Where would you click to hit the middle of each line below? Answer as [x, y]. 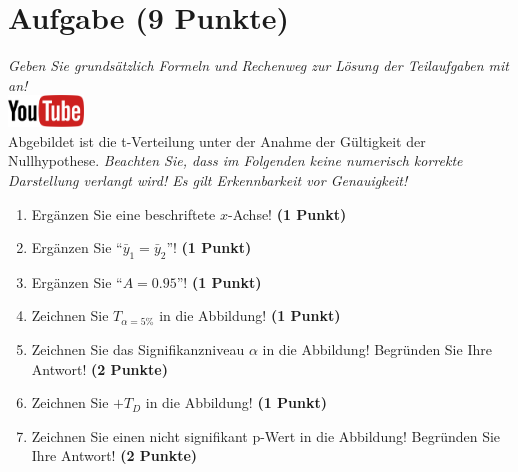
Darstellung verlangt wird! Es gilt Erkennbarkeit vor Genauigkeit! [208, 179]
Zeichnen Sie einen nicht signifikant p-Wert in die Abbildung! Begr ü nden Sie [266, 435]
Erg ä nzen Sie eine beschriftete [123, 213]
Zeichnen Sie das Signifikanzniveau [138, 349]
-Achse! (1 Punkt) [287, 213]
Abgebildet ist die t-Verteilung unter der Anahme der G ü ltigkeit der [217, 140]
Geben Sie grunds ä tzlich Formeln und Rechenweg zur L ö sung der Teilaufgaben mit [258, 65]
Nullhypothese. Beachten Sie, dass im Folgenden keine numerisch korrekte [235, 160]
